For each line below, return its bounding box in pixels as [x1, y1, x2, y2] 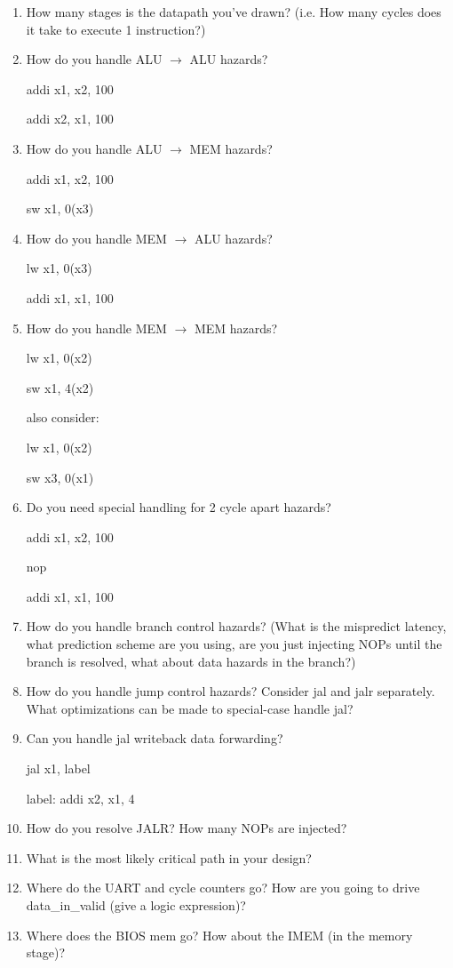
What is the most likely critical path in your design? [26, 848, 312, 867]
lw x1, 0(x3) [26, 259, 92, 277]
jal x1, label [26, 759, 91, 778]
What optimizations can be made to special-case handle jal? [26, 699, 354, 717]
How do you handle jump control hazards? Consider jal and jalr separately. [26, 682, 435, 700]
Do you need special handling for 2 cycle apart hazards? [26, 498, 331, 516]
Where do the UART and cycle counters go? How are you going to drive [26, 878, 420, 897]
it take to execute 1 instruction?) [26, 20, 206, 38]
